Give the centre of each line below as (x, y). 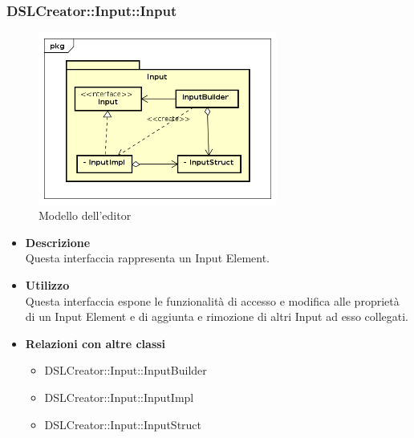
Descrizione (58, 242)
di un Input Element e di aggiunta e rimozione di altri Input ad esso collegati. (217, 316)
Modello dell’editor (85, 215)
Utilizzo (47, 285)
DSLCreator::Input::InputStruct (123, 424)
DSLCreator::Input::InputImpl (119, 397)
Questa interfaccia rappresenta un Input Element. (148, 258)
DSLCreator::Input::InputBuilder (126, 370)
